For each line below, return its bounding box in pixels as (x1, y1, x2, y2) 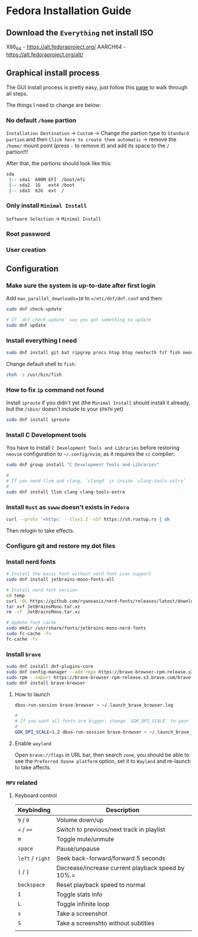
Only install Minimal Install (6, 202, 87, 210)
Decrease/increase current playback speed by (56, 864, 185, 872)
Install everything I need (6, 336, 77, 345)
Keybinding (17, 806, 51, 814)
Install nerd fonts (6, 558, 56, 566)
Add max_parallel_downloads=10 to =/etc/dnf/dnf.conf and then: (6, 295, 163, 302)
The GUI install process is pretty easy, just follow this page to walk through (6, 84, 188, 91)
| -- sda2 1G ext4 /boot (8, 182, 75, 188)
